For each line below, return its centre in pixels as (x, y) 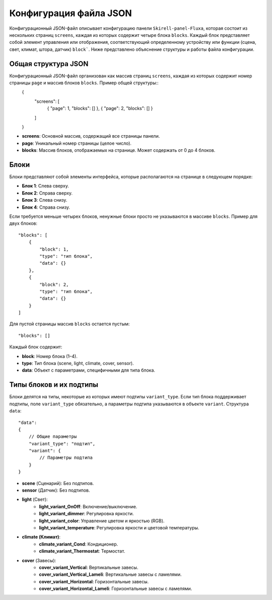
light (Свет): (35, 500)
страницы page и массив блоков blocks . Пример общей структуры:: (84, 83)
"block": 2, (54, 284)
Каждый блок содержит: (36, 347)
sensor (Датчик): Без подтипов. (56, 490)
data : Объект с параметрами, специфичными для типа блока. (89, 370)
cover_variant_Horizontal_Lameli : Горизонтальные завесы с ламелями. (116, 589)
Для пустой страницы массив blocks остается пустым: (70, 324)
